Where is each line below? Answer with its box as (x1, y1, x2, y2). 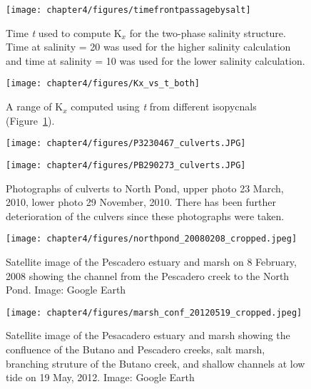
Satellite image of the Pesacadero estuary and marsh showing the (6, 328, 290, 343)
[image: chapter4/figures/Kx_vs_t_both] (6, 78, 200, 89)
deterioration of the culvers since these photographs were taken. (6, 208, 285, 223)
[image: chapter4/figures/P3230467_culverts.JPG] (6, 138, 246, 149)
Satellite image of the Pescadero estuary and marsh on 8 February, (6, 254, 297, 269)
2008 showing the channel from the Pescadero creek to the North (6, 268, 290, 283)
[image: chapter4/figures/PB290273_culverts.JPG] (6, 160, 246, 170)
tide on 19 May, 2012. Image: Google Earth (6, 370, 195, 385)
